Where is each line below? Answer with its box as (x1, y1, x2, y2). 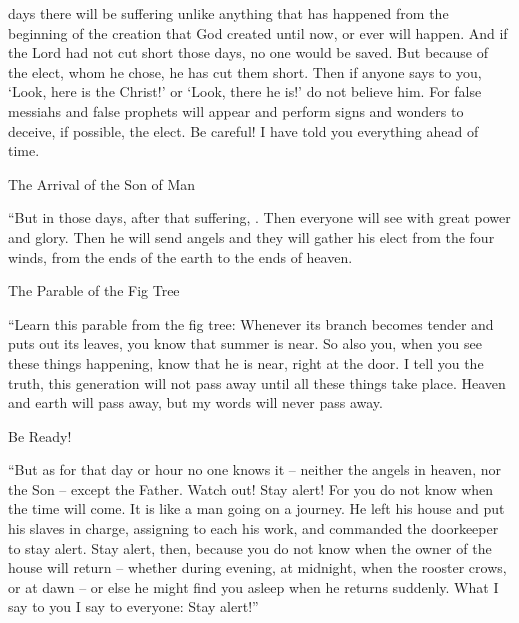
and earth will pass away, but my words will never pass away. (8, 392, 383, 413)
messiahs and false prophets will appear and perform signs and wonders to (8, 100, 464, 121)
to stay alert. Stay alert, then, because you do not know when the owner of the (8, 537, 492, 558)
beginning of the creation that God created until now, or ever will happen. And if (8, 22, 508, 43)
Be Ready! (8, 425, 72, 446)
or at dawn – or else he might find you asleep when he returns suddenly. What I (8, 576, 499, 597)
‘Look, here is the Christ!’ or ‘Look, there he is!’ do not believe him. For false (8, 81, 482, 102)
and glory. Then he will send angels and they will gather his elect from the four (8, 226, 495, 247)
